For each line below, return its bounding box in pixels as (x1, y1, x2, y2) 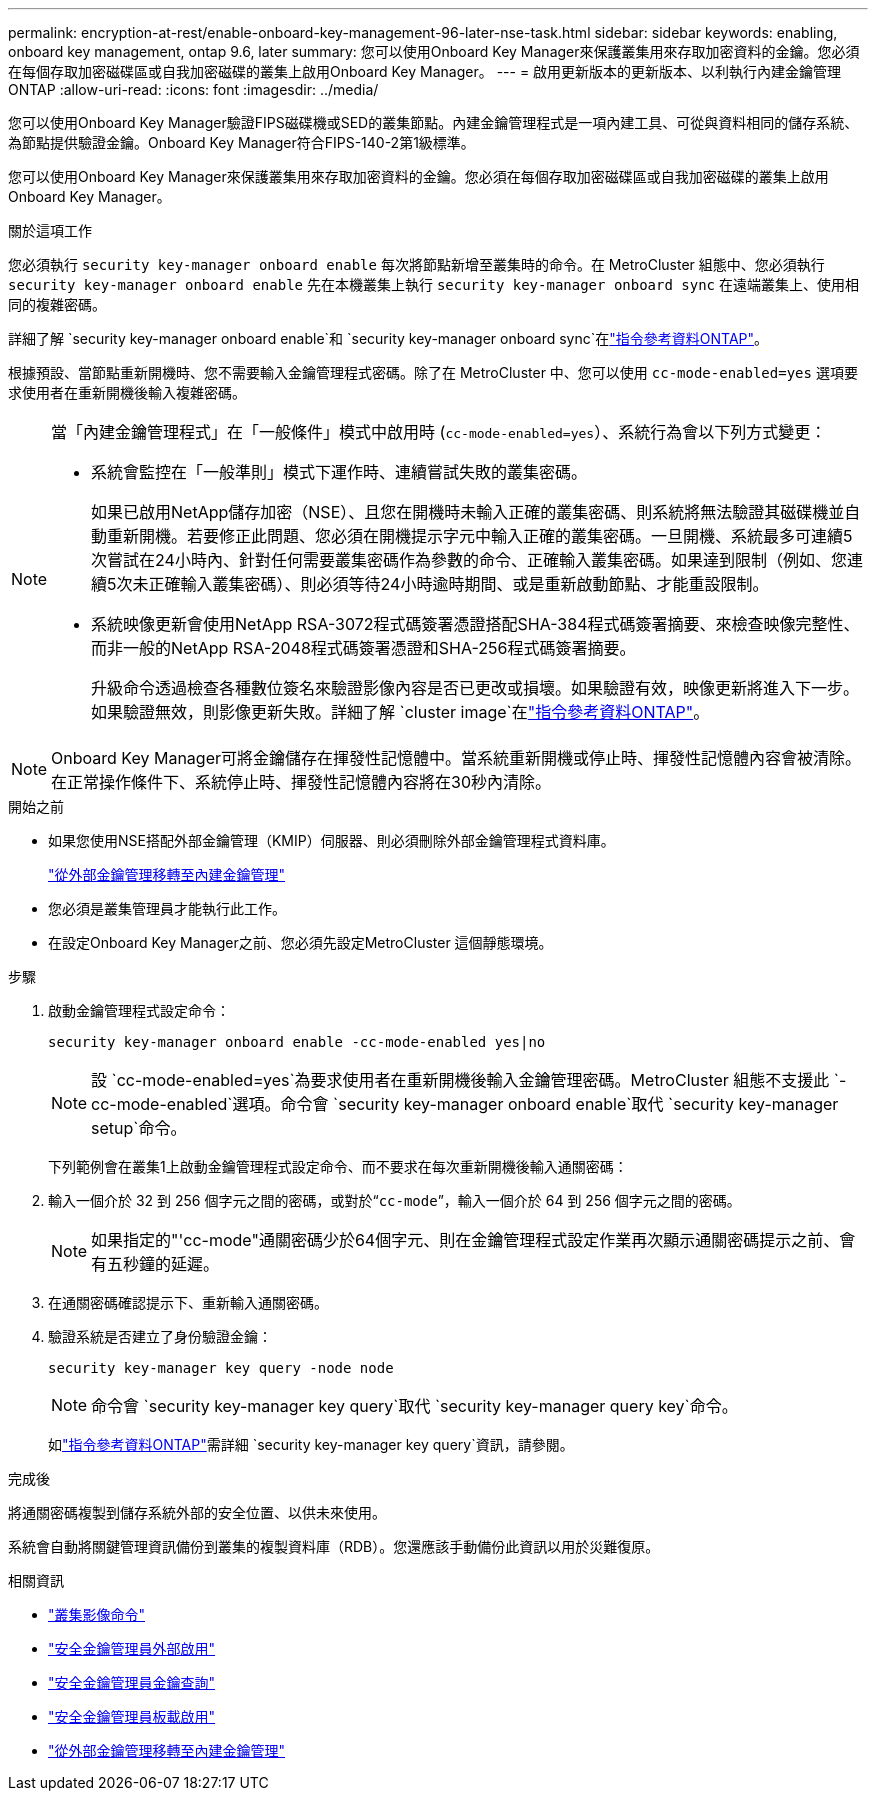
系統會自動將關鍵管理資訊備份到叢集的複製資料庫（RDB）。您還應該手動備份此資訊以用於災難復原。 (8, 1538, 660, 1555)
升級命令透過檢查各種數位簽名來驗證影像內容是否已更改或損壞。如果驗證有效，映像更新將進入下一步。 (91, 678, 860, 698)
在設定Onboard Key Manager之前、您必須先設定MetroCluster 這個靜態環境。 (48, 934, 553, 951)
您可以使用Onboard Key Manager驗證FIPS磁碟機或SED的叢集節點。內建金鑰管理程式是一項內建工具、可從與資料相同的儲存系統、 (8, 114, 859, 131)
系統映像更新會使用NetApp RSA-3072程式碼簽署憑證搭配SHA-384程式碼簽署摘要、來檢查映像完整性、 (91, 614, 860, 634)
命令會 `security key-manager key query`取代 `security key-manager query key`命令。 (91, 1396, 738, 1416)
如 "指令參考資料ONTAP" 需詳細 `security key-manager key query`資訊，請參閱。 (48, 1436, 574, 1453)
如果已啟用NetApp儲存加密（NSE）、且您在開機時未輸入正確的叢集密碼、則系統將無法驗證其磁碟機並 (91, 502, 845, 522)
